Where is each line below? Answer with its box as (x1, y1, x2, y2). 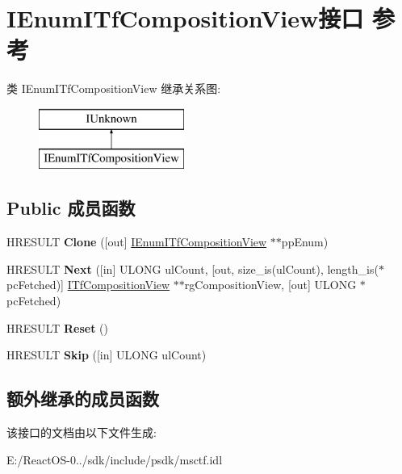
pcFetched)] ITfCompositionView (6, 276, 170, 293)
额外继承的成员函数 (6, 386, 159, 411)
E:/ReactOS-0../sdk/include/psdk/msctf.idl (6, 451, 223, 468)
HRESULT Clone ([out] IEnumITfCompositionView (6, 233, 267, 250)
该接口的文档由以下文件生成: (6, 424, 157, 441)
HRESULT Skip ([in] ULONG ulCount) (6, 346, 207, 363)
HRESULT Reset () (6, 319, 108, 336)
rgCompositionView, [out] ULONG (184, 276, 357, 293)
